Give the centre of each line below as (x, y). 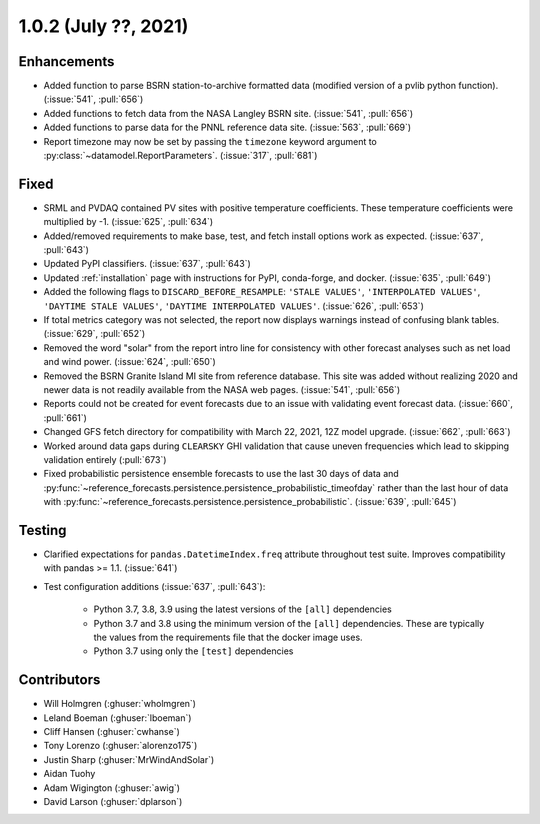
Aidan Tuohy (69, 774)
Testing (42, 530)
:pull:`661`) (65, 417)
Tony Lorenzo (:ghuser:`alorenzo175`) (120, 746)
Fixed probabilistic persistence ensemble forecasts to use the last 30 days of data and (221, 474)
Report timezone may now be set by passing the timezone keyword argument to (210, 141)
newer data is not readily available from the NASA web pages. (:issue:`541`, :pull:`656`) (222, 389)
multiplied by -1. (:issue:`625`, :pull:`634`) (128, 222)
